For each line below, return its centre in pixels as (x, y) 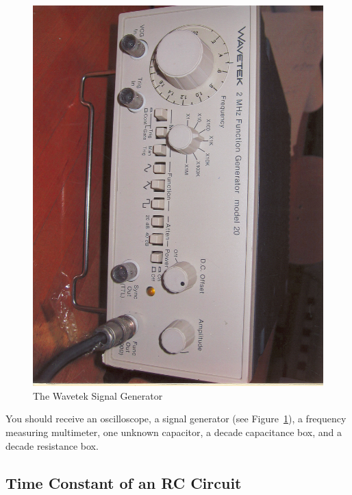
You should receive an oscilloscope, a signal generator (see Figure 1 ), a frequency (176, 419)
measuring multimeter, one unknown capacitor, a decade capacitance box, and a (174, 432)
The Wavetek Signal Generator (98, 395)
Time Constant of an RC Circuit (124, 482)
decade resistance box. (52, 445)
